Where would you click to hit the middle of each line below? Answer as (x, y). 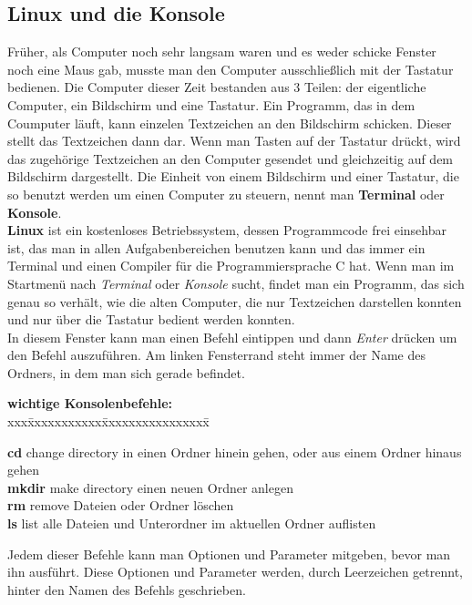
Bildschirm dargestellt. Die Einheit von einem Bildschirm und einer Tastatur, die (233, 176)
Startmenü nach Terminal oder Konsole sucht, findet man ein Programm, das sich (236, 283)
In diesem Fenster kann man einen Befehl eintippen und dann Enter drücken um (232, 337)
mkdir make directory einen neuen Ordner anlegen (150, 487)
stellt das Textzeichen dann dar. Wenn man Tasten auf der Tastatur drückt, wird (234, 141)
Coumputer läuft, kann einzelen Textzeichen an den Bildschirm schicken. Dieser (230, 123)
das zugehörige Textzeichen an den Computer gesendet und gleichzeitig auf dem (231, 158)
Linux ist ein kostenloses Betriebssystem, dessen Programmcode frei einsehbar (227, 230)
